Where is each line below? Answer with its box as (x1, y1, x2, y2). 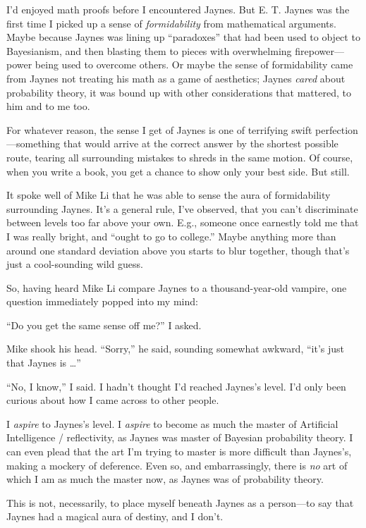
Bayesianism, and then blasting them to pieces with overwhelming (6, 43, 292, 58)
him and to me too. (6, 99, 90, 113)
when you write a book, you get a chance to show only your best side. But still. (6, 164, 350, 178)
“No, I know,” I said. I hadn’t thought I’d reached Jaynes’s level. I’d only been (6, 379, 346, 393)
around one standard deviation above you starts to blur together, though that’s (6, 242, 350, 257)
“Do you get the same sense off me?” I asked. (6, 317, 202, 332)
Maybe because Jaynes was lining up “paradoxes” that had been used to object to (6, 30, 360, 44)
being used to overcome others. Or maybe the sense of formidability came (35, 57, 353, 72)
